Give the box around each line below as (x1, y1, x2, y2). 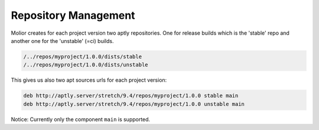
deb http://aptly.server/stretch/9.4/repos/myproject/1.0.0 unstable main (23, 101, 245, 107)
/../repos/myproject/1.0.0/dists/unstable (23, 62, 148, 68)
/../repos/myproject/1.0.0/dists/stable (23, 53, 142, 60)
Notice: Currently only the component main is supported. (11, 115, 151, 123)
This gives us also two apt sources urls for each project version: (11, 76, 167, 84)
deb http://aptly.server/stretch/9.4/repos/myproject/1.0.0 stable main (23, 92, 239, 99)
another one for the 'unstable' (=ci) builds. (11, 37, 114, 44)
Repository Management (11, 9, 135, 22)
